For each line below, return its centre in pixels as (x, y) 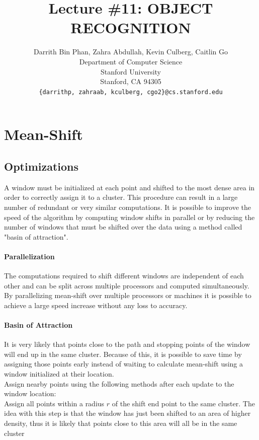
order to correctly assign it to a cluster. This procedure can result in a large (121, 197)
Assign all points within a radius (54, 403)
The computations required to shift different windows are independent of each (124, 276)
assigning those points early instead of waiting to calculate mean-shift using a (124, 364)
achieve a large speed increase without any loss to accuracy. (96, 305)
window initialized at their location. (59, 374)
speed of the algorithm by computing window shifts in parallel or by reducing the (129, 217)
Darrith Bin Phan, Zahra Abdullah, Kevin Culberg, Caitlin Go (131, 52)
